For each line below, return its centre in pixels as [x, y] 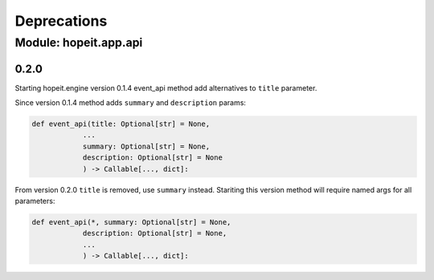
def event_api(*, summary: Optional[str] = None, [131, 222]
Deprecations [61, 21]
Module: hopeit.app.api [79, 43]
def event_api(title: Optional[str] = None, [121, 124]
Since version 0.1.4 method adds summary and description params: [131, 103]
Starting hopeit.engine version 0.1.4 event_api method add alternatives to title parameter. [166, 87]
